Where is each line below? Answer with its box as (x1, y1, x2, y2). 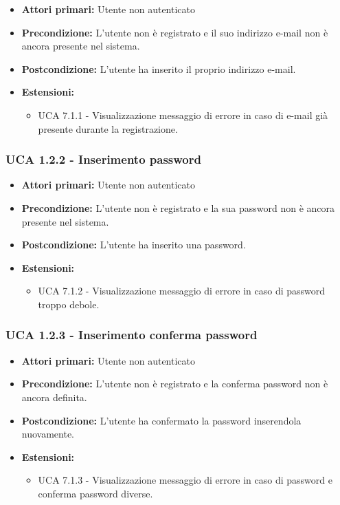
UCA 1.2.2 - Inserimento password (5, 151, 201, 168)
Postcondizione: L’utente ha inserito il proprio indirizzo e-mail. (21, 61, 296, 76)
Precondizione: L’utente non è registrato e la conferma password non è (21, 376, 328, 391)
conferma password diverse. (38, 486, 153, 500)
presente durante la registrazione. (38, 121, 178, 136)
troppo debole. (38, 297, 100, 311)
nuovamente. (21, 427, 75, 441)
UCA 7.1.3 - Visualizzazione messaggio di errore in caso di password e (38, 473, 332, 487)
